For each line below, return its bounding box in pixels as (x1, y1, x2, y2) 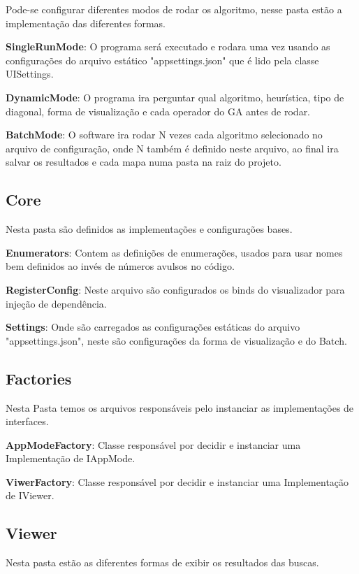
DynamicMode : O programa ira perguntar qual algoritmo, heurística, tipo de (6, 89, 344, 104)
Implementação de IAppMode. (6, 451, 135, 466)
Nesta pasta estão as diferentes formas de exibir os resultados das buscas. (6, 555, 319, 570)
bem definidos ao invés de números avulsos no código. (6, 259, 235, 273)
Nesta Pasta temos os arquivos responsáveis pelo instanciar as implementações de (6, 400, 354, 415)
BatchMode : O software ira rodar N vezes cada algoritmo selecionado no (6, 127, 323, 142)
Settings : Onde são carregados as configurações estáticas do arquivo (6, 320, 300, 334)
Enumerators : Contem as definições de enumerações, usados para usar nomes (6, 245, 343, 259)
